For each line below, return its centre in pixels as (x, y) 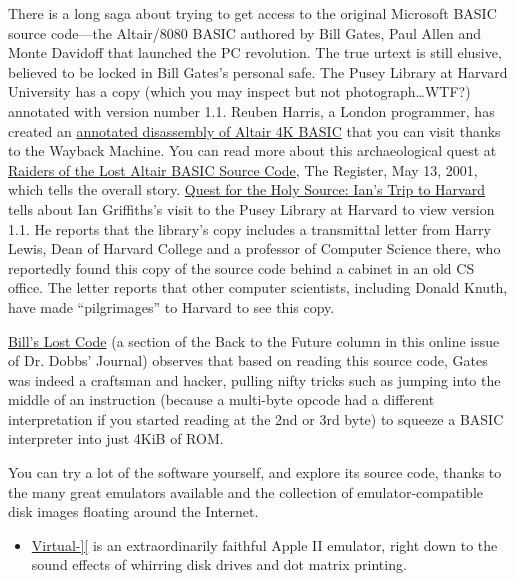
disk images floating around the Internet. (133, 511)
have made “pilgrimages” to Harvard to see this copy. (171, 306)
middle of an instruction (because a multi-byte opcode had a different (221, 399)
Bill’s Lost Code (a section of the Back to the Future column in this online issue (254, 340)
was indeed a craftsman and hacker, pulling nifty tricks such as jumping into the (254, 379)
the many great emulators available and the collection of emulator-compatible (246, 491)
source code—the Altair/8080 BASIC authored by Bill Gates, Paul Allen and (245, 32)
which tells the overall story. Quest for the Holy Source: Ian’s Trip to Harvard (246, 189)
